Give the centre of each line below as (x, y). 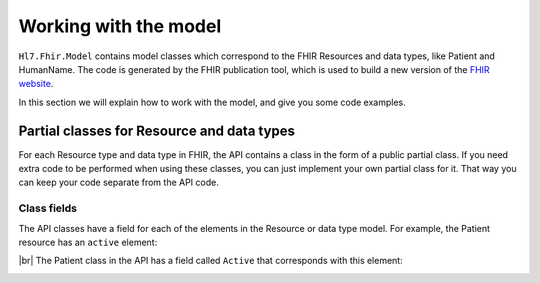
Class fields (47, 208)
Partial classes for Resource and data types (156, 130)
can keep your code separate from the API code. (118, 182)
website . (36, 84)
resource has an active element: (88, 242)
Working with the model (120, 26)
